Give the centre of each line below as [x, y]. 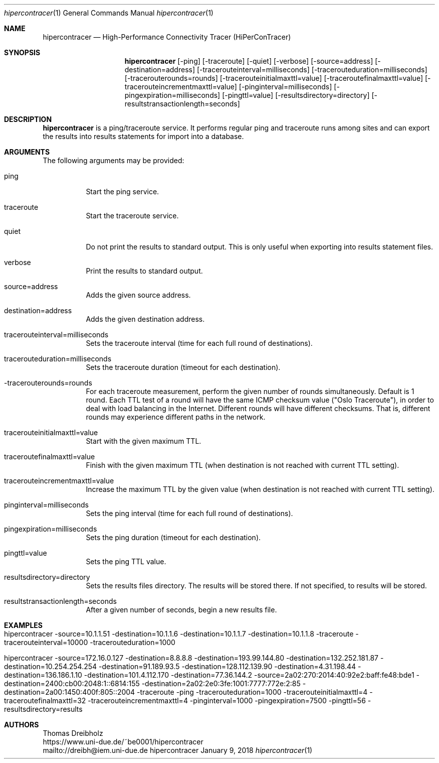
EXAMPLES [23, 625]
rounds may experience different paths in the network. [176, 417]
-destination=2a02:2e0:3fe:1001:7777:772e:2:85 [221, 683]
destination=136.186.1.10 [43, 675]
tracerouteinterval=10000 [46, 642]
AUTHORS [22, 725]
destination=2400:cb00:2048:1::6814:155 [72, 683]
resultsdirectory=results [43, 709]
